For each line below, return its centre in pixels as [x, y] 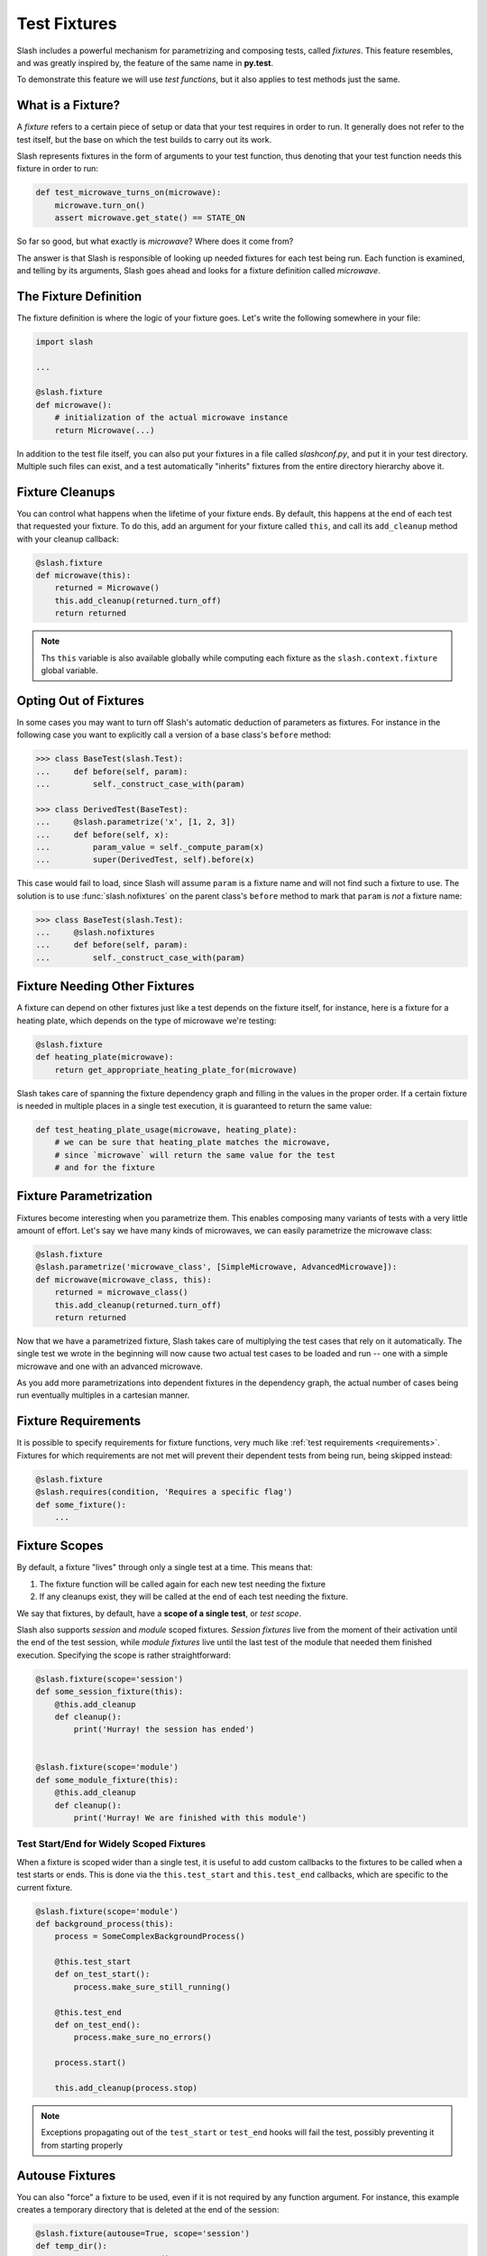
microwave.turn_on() [100, 205]
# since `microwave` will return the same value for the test [195, 1155]
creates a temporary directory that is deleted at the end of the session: [148, 2210]
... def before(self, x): [102, 834]
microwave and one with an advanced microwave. [110, 1366]
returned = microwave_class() [121, 1292]
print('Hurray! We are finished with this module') [190, 1818]
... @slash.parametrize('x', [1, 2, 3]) [136, 822]
